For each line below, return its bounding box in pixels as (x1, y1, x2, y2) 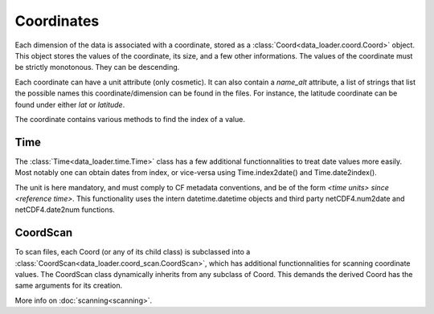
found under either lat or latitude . (14, 100, 125, 109)
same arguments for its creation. (14, 281, 123, 291)
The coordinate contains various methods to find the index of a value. (14, 114, 245, 124)
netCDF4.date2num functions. (14, 205, 116, 214)
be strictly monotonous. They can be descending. (14, 63, 180, 72)
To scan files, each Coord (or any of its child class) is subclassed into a (14, 247, 251, 257)
